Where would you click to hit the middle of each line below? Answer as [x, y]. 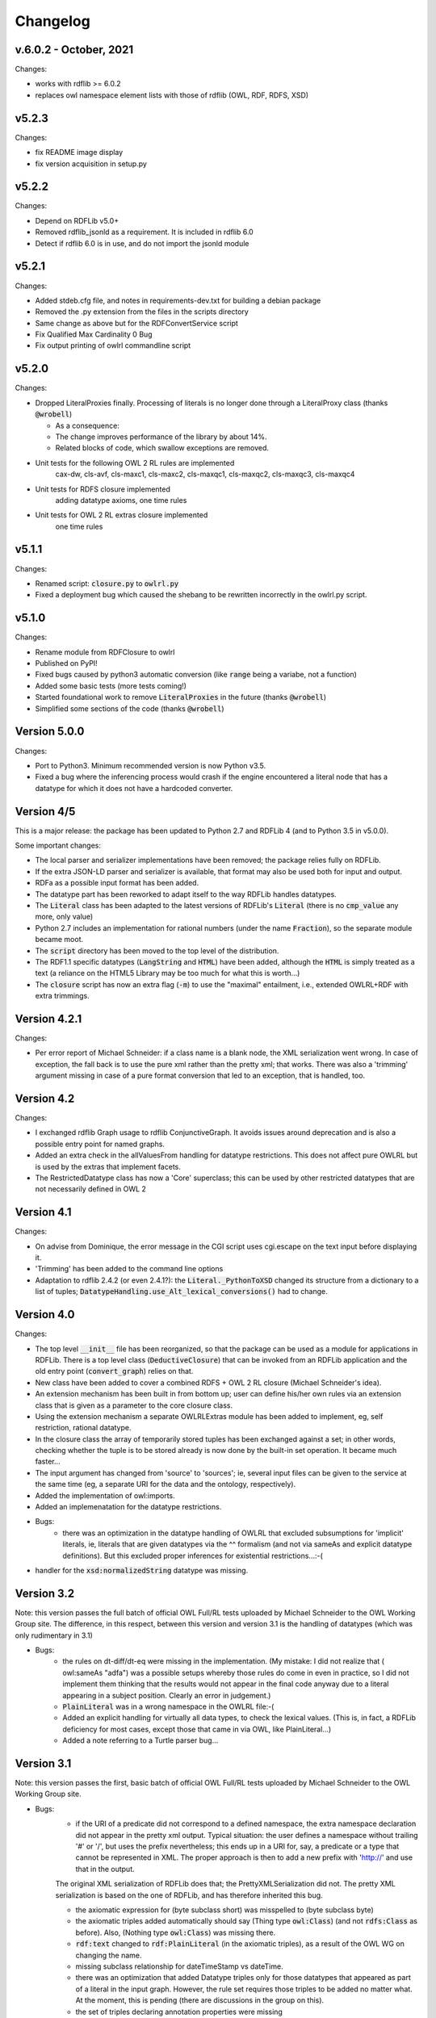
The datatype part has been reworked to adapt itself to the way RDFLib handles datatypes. [186, 894]
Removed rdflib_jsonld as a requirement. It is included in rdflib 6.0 [144, 232]
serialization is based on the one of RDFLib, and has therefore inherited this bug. [189, 1895]
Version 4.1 [43, 1212]
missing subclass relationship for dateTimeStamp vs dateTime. [179, 1966]
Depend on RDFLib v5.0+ [77, 220]
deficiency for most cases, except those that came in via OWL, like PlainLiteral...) [197, 1729]
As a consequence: [88, 425]
